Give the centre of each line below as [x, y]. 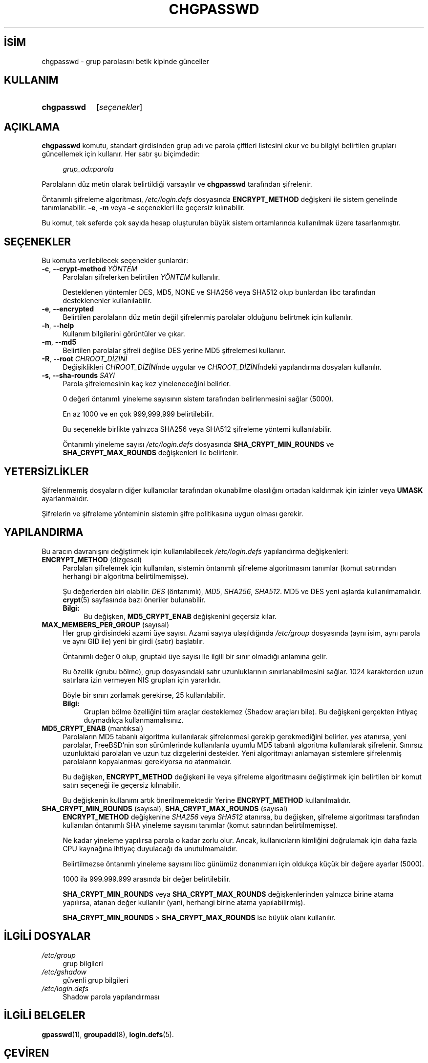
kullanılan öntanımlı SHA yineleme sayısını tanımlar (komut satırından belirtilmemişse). [200, 825]
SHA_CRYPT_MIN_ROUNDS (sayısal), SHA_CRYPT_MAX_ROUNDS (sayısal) [165, 808]
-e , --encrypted [68, 309]
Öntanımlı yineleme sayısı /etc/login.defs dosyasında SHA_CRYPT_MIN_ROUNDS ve [198, 444]
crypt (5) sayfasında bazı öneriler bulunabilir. [134, 599]
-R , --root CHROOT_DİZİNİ [85, 359]
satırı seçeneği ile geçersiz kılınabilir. [122, 785]
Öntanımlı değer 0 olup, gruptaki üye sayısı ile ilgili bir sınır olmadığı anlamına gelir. [195, 656]
